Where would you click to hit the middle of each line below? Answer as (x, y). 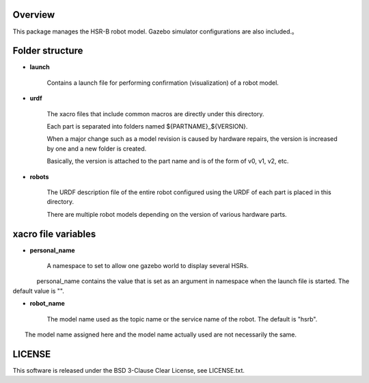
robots (39, 176)
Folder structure (48, 51)
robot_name (47, 304)
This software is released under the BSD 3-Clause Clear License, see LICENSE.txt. (129, 370)
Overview (34, 15)
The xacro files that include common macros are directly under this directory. (155, 114)
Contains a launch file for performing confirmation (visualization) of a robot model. (163, 83)
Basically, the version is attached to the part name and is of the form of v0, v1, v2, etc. (168, 161)
